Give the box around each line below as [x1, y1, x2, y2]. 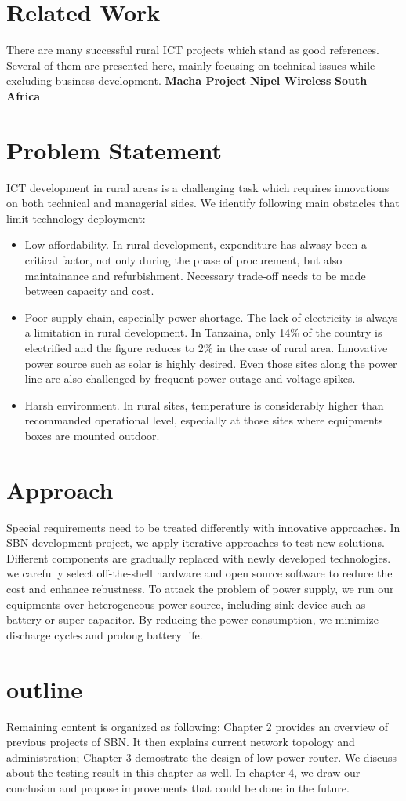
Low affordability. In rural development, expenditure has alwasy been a [24, 236, 367, 253]
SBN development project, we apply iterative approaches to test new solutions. [6, 534, 385, 551]
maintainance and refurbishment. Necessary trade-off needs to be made [24, 267, 366, 283]
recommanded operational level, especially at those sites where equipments [24, 412, 383, 428]
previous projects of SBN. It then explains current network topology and [6, 734, 355, 750]
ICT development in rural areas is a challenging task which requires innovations [6, 179, 390, 195]
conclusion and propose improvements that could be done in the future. [6, 779, 350, 796]
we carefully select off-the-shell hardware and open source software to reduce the [6, 565, 393, 581]
